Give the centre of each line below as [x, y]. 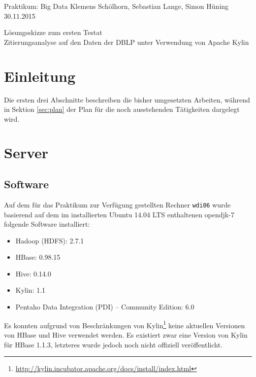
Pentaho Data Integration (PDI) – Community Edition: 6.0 [105, 307]
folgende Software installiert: [47, 224]
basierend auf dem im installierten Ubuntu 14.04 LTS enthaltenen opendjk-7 [119, 214]
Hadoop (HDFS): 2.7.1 [50, 240]
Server [26, 153]
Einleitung [40, 76]
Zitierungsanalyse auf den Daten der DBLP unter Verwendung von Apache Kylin [127, 42]
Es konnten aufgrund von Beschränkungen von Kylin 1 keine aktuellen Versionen [125, 324]
